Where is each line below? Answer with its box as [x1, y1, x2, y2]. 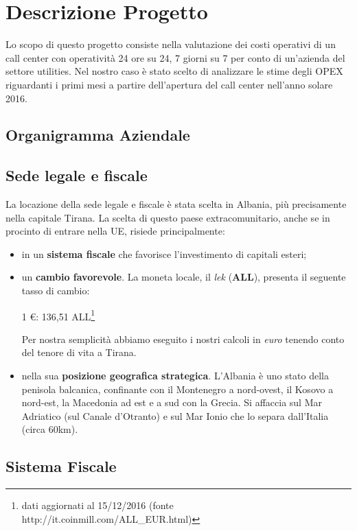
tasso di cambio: [21, 283, 90, 298]
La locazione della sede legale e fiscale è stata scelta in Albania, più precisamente [5, 197, 347, 211]
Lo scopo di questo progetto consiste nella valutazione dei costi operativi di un [5, 37, 336, 51]
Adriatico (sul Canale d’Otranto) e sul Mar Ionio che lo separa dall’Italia [21, 408, 329, 423]
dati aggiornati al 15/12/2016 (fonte [21, 498, 174, 512]
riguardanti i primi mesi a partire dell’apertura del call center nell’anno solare [5, 77, 333, 91]
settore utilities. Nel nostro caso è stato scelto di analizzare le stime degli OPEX [5, 64, 343, 78]
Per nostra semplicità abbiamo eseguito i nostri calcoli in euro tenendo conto [21, 331, 345, 346]
